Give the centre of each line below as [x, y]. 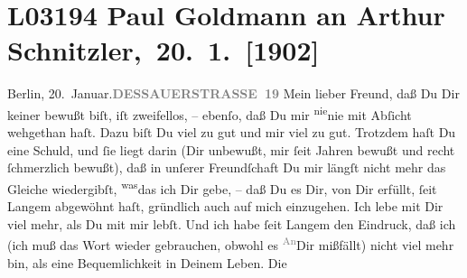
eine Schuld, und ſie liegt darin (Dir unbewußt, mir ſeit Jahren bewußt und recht [231, 149]
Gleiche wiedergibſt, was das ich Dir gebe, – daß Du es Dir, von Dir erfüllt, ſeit [222, 187]
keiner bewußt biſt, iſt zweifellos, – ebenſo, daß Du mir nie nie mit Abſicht [210, 113]
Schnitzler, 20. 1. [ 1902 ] [163, 50]
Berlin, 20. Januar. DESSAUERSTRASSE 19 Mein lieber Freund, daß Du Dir [233, 93]
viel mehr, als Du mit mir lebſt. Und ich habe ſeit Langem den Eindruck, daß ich [232, 223]
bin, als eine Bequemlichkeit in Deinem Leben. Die [147, 262]
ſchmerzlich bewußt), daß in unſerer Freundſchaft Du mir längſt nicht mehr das [227, 167]
